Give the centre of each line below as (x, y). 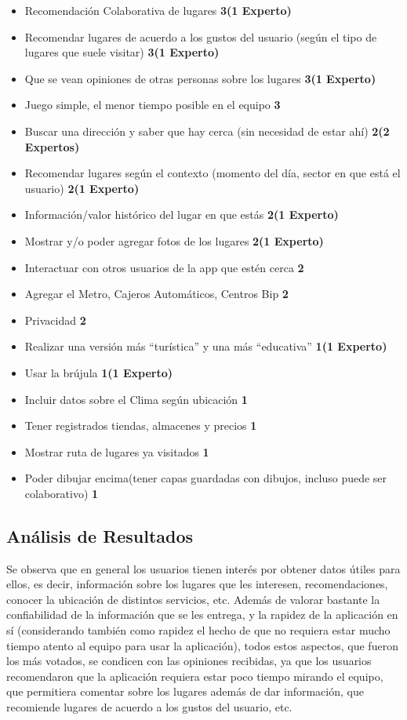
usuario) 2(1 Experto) (82, 188)
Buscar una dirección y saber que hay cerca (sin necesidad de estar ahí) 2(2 (207, 131)
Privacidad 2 (55, 320)
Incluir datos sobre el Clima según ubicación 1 (136, 399)
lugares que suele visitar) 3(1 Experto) (122, 52)
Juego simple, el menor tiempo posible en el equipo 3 (153, 105)
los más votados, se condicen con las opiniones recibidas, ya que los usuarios (189, 661)
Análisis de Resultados (100, 535)
